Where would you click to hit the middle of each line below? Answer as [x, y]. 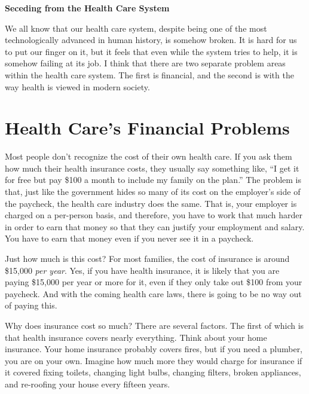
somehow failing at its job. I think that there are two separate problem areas [145, 63]
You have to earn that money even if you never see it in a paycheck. [129, 238]
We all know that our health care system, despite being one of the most [136, 28]
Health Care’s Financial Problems [147, 128]
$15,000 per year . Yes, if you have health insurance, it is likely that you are [142, 270]
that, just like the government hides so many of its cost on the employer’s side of [153, 192]
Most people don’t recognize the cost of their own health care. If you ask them [149, 156]
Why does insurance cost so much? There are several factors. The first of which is [154, 325]
